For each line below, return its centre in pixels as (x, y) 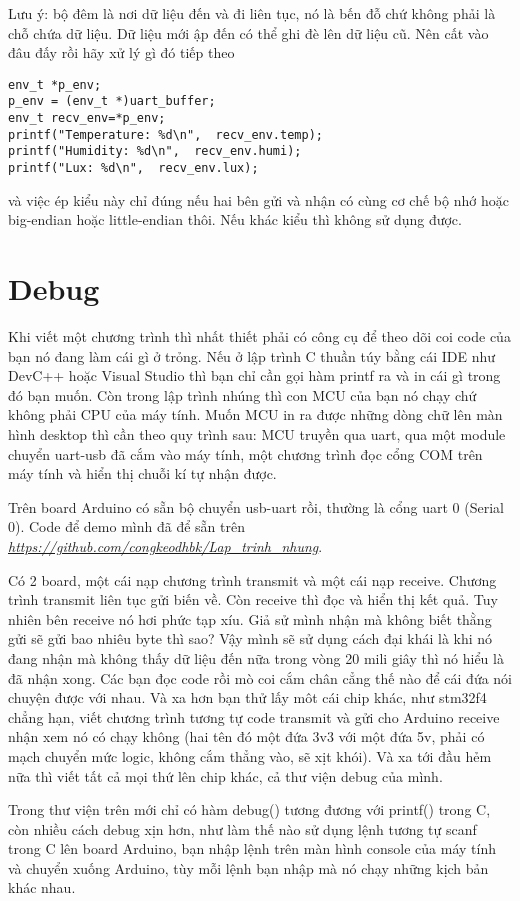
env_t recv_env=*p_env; (87, 118)
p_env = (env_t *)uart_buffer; (112, 101)
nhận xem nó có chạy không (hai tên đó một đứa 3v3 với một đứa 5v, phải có (246, 736)
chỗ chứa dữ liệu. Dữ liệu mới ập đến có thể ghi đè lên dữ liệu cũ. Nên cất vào (248, 32)
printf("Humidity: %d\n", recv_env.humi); (155, 151)
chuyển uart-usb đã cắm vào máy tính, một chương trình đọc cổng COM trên (245, 453)
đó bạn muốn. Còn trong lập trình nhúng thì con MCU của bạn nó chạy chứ (242, 394)
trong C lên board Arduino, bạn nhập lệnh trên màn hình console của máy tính (252, 848)
